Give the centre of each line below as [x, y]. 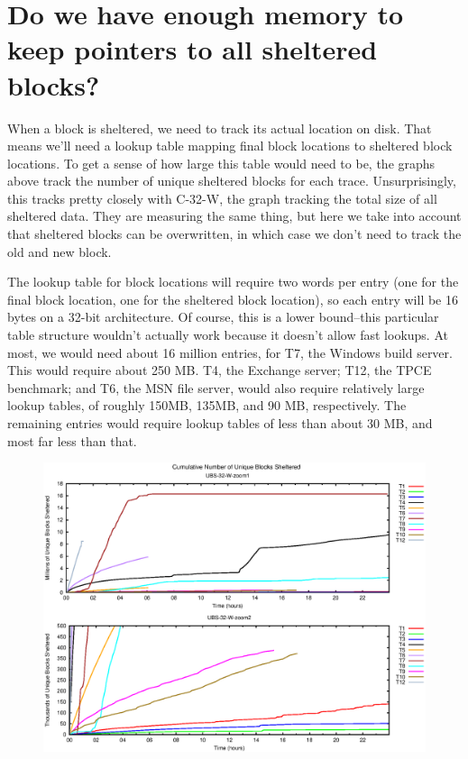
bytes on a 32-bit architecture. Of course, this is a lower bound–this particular [223, 317]
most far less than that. [72, 440]
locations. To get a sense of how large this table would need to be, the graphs [221, 163]
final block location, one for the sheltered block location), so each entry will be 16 [233, 299]
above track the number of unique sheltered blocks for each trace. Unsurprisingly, [232, 181]
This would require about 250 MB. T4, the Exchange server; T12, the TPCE [220, 370]
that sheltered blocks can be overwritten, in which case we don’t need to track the [234, 234]
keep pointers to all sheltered [193, 49]
